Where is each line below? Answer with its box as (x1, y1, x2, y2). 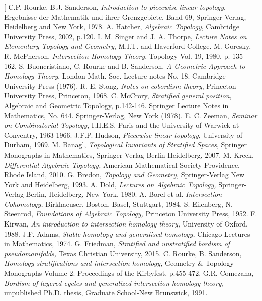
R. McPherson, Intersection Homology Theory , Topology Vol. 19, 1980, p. (4, 50, 230, 61)
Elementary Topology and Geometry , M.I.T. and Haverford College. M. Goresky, (4, 41, 251, 51)
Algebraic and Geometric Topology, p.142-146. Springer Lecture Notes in (4, 100, 229, 110)
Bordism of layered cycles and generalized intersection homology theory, (4, 277, 224, 288)
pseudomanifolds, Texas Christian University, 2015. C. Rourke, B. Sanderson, (4, 248, 242, 258)
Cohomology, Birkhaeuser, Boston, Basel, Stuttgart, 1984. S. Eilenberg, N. (4, 198, 233, 209)
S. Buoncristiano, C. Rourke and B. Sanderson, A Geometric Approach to (19, 60, 245, 71)
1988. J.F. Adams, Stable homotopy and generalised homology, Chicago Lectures (4, 228, 250, 239)
